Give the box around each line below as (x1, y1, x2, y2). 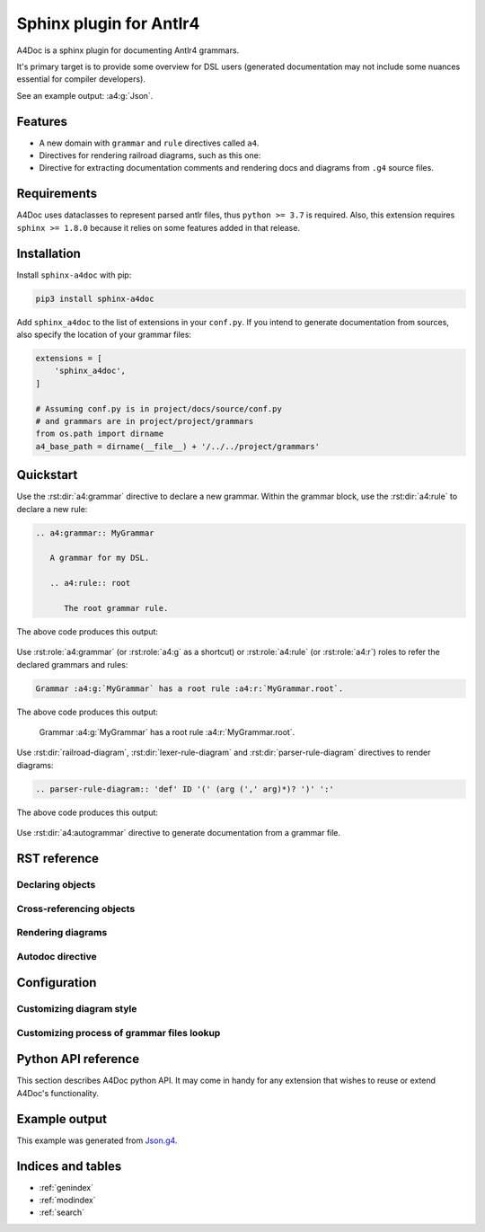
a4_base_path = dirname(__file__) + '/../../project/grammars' (35, 441, 321, 451)
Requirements (16, 186, 98, 201)
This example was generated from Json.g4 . (16, 1135, 178, 1146)
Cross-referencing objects (16, 902, 136, 915)
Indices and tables (16, 1158, 122, 1174)
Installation (16, 245, 81, 261)
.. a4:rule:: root (49, 578, 131, 589)
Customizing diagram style (16, 1003, 137, 1015)
